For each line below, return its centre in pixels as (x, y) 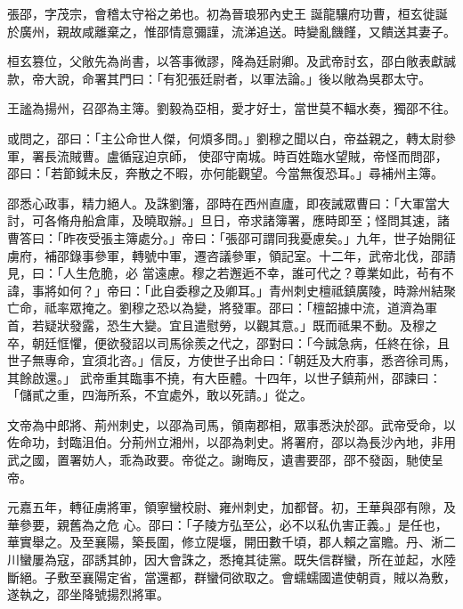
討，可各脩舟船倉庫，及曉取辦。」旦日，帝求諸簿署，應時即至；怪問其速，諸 (228, 220)
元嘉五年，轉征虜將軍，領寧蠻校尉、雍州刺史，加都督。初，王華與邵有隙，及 (231, 507)
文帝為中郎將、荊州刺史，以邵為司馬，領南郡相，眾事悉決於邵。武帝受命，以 (231, 424)
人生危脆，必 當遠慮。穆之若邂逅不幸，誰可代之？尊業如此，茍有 (252, 273)
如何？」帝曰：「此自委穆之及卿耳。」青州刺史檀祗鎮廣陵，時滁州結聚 (256, 290)
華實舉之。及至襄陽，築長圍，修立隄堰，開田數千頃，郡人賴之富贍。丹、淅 (225, 542)
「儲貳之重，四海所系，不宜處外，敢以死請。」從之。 (160, 395)
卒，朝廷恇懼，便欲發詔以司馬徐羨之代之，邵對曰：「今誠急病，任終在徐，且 (228, 342)
